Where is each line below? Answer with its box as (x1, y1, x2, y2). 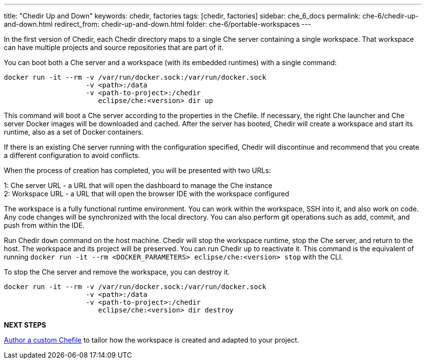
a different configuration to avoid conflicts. (4, 151, 140, 159)
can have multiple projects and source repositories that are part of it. (4, 43, 224, 52)
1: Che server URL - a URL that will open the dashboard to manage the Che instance (4, 181, 273, 190)
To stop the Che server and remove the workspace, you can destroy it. (4, 268, 230, 276)
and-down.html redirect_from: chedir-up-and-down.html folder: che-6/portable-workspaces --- (4, 20, 311, 28)
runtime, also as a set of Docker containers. (4, 128, 143, 136)
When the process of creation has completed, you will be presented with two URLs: (4, 166, 271, 174)
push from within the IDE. (4, 221, 85, 229)
